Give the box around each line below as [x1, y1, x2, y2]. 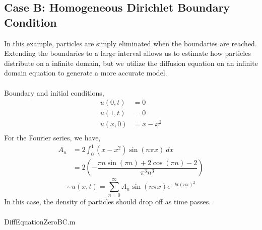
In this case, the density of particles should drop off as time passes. [4, 196, 211, 207]
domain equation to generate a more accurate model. [4, 67, 167, 78]
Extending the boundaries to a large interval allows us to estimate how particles [4, 48, 251, 58]
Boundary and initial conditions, [4, 87, 104, 98]
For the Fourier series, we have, [4, 132, 101, 143]
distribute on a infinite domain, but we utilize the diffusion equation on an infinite [4, 57, 258, 68]
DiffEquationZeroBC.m [4, 216, 76, 226]
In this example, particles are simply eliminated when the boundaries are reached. [4, 38, 257, 48]
